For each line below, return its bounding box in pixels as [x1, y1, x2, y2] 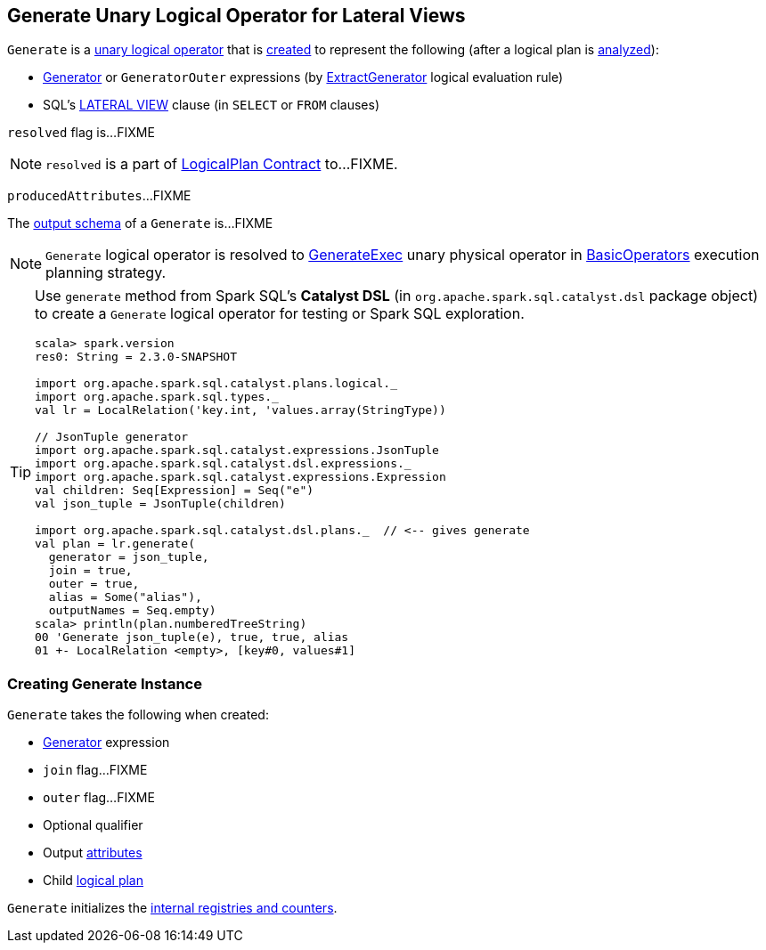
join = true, [48, 564, 133, 578]
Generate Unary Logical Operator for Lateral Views [7, 4, 466, 27]
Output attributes [43, 845, 143, 861]
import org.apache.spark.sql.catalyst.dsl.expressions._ [35, 457, 412, 471]
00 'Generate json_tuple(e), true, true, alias [35, 630, 349, 645]
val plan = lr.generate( [35, 537, 196, 551]
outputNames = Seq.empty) [48, 604, 216, 618]
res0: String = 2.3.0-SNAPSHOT [35, 350, 237, 364]
